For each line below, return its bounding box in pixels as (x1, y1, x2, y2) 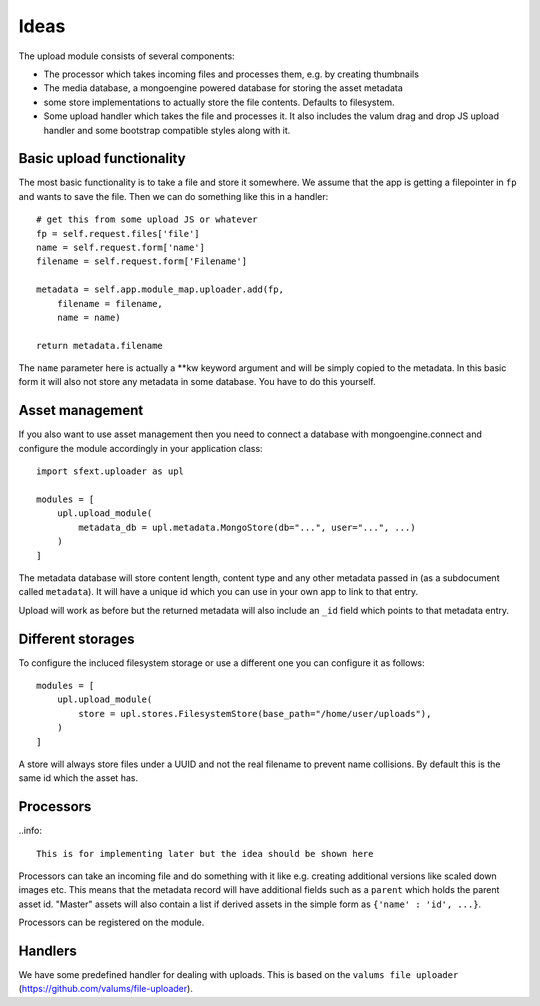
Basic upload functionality (18, 150, 186, 167)
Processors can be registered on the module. (18, 916, 205, 929)
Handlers (18, 943, 77, 959)
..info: (18, 825, 42, 837)
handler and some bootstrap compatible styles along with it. (43, 124, 291, 136)
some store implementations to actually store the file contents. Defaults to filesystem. (43, 96, 395, 108)
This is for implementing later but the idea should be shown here (36, 848, 374, 859)
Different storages (18, 630, 135, 647)
